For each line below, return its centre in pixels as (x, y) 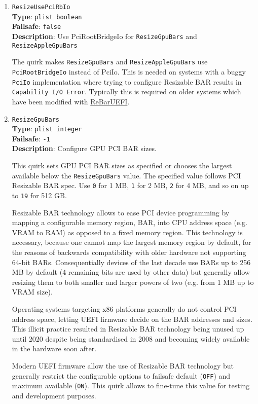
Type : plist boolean (47, 16)
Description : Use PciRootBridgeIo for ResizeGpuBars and (104, 36)
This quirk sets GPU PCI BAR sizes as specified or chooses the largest (122, 166)
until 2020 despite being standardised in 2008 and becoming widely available (131, 338)
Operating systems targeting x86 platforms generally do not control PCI (124, 308)
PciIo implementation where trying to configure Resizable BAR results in (127, 81)
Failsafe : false (36, 26)
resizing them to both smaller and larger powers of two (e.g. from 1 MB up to (133, 282)
